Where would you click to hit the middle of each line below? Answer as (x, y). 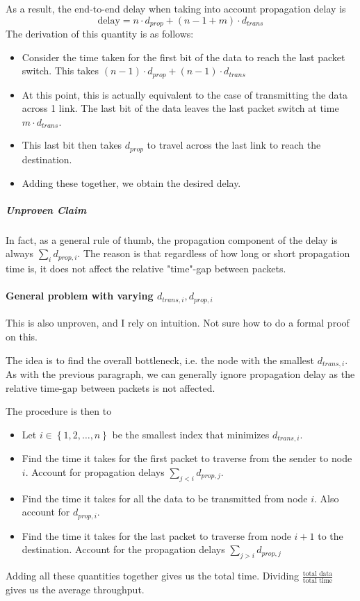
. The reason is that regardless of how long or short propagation (214, 253)
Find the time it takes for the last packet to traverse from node (156, 535)
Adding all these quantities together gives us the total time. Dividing (153, 576)
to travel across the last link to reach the (234, 145)
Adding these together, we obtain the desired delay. (131, 182)
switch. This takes (60, 71)
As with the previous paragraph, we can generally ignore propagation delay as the (180, 373)
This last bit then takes (72, 145)
